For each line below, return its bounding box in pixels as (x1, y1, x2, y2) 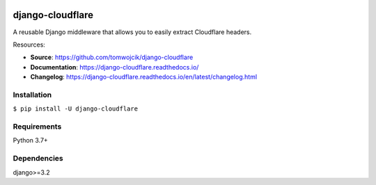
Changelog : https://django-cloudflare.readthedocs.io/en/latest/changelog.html (30, 73, 258, 81)
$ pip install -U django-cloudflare (13, 105, 139, 113)
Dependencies (13, 154, 64, 163)
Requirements (13, 122, 62, 131)
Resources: (13, 40, 45, 49)
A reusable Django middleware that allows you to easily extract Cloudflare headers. (13, 28, 252, 36)
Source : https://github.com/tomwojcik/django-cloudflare (30, 53, 194, 62)
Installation (13, 90, 52, 99)
